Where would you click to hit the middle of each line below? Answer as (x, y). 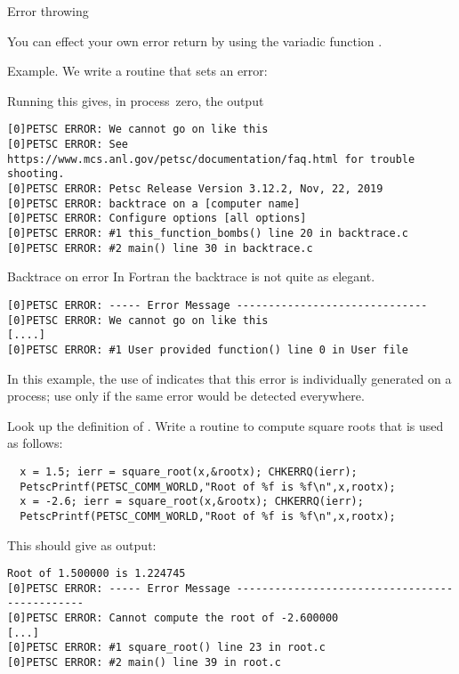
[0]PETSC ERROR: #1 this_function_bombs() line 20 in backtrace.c (208, 233)
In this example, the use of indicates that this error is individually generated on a (229, 378)
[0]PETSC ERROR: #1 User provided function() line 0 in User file (208, 349)
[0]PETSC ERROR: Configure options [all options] (157, 219)
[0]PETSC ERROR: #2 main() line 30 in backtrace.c (160, 248)
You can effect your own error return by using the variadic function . (195, 41)
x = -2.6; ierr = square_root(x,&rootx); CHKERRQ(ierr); (192, 502)
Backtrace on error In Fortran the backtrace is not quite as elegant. (191, 276)
